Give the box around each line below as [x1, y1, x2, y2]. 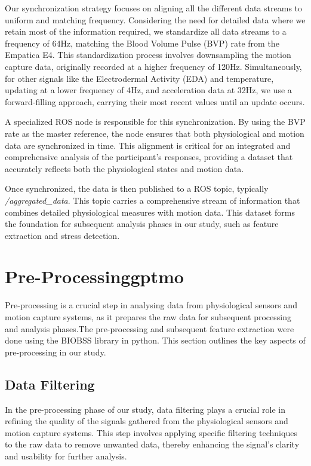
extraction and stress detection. [5, 229, 120, 241]
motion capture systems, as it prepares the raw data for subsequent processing [5, 311, 292, 323]
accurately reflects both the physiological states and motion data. [5, 162, 244, 174]
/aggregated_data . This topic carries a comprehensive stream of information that [5, 194, 300, 206]
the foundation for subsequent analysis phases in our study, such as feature [5, 217, 279, 230]
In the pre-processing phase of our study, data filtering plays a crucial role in [5, 403, 286, 415]
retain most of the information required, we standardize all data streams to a [5, 25, 287, 38]
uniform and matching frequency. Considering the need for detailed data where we [5, 13, 306, 26]
